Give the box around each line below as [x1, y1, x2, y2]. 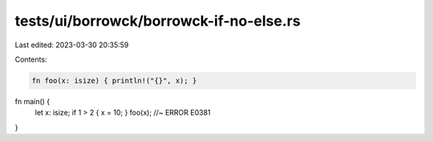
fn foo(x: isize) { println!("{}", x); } [31, 76, 197, 85]
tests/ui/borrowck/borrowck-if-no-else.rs [14, 12, 301, 30]
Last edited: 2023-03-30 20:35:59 [14, 40, 129, 50]
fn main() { [14, 96, 51, 106]
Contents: [14, 54, 47, 64]
